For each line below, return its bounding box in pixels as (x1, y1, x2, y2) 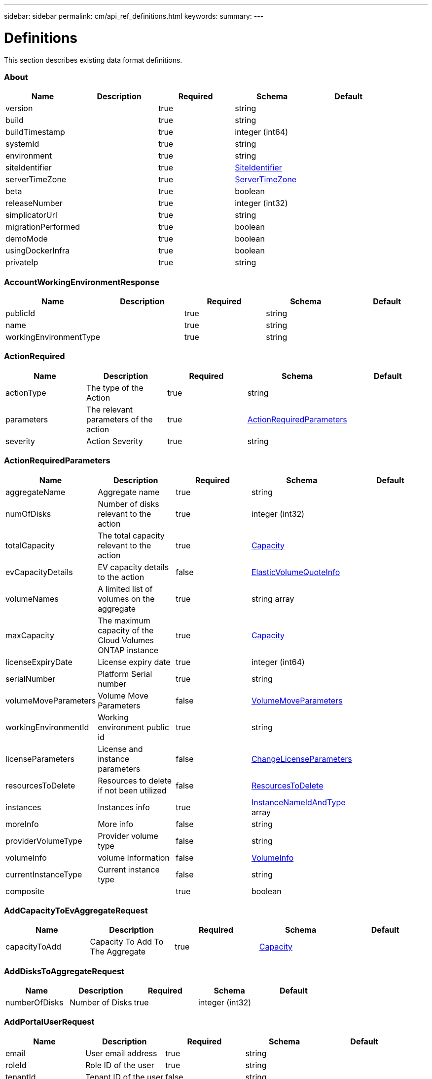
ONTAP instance (98, 645, 159, 655)
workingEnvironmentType (5, 332, 101, 342)
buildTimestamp (5, 127, 65, 137)
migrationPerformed (5, 222, 80, 232)
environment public (98, 722, 169, 732)
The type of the (86, 382, 144, 393)
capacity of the (98, 625, 154, 635)
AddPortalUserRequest (4, 1017, 95, 1027)
